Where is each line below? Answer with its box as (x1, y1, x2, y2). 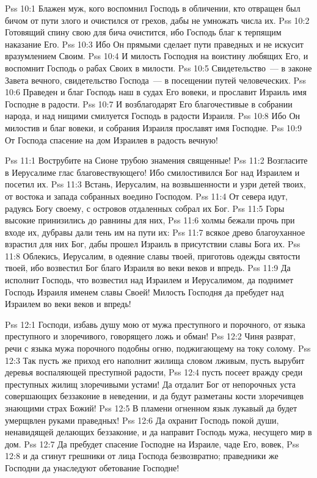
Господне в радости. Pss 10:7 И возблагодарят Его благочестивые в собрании (5, 97, 293, 110)
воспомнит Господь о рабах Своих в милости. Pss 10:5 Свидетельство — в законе (5, 61, 312, 74)
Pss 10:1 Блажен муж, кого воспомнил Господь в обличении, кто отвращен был (5, 2, 301, 14)
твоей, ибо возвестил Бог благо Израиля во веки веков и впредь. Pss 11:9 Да (5, 261, 291, 274)
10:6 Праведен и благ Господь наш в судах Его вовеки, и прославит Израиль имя (5, 85, 307, 98)
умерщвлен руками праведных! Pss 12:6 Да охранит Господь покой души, (5, 413, 279, 426)
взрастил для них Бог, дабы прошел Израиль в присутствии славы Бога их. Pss (5, 237, 301, 250)
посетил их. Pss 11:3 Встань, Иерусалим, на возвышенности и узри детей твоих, (5, 178, 306, 190)
